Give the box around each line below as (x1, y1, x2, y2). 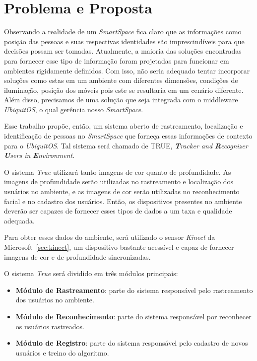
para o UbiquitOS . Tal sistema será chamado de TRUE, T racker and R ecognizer (4, 140, 248, 150)
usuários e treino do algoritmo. (15, 347, 109, 358)
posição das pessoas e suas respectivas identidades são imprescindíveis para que (4, 36, 245, 46)
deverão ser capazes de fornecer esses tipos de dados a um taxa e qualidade (4, 206, 232, 216)
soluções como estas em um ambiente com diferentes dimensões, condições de (4, 75, 238, 85)
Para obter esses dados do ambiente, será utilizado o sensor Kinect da (4, 232, 215, 242)
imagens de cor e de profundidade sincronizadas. (4, 251, 151, 262)
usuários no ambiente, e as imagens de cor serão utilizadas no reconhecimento (4, 186, 240, 197)
